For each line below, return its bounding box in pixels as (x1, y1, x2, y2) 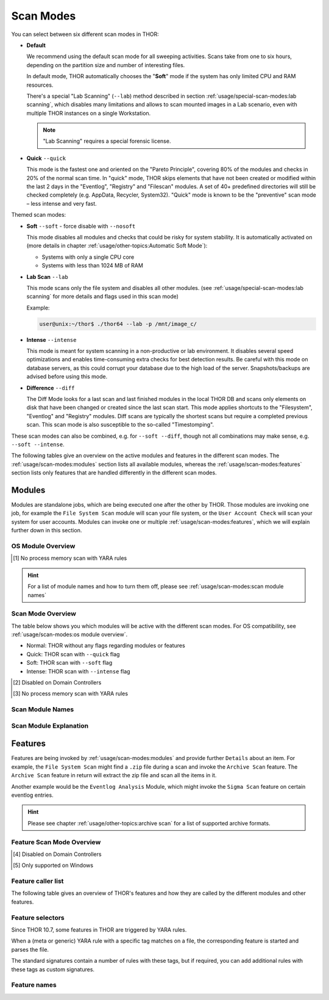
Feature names (11, 980, 57, 989)
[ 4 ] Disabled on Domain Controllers (13, 850, 102, 858)
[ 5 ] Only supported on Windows (13, 861, 94, 869)
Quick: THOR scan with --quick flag (26, 650, 120, 658)
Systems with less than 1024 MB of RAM (41, 262, 143, 269)
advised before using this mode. (26, 373, 108, 380)
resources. (26, 81, 54, 89)
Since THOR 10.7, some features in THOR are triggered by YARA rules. (11, 926, 187, 933)
